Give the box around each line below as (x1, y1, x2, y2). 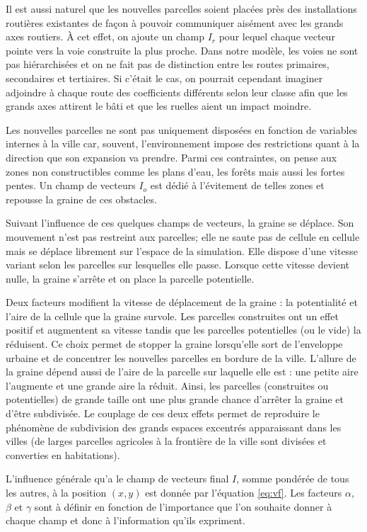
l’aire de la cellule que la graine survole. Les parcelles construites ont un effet (6, 308, 339, 323)
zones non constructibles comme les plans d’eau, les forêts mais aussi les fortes (6, 164, 345, 179)
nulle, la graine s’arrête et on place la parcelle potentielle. (6, 271, 255, 285)
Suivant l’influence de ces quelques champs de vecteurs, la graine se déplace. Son (6, 215, 354, 230)
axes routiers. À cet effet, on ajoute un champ (6, 29, 204, 44)
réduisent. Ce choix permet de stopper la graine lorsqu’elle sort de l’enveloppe (6, 336, 343, 351)
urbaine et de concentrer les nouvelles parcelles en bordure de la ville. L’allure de (6, 350, 356, 365)
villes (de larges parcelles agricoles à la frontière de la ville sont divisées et (6, 434, 327, 448)
